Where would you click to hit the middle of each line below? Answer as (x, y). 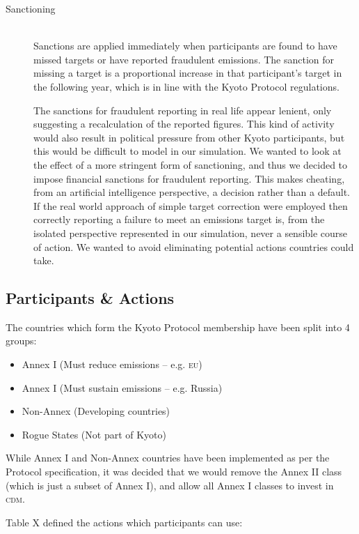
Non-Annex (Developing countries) (96, 411)
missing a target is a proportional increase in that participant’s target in (188, 73)
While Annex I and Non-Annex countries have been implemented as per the (168, 458)
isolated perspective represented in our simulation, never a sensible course (191, 232)
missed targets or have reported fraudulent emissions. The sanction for (184, 59)
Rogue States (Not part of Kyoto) (94, 434)
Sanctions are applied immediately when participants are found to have (185, 46)
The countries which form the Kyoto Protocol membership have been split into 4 (178, 327)
